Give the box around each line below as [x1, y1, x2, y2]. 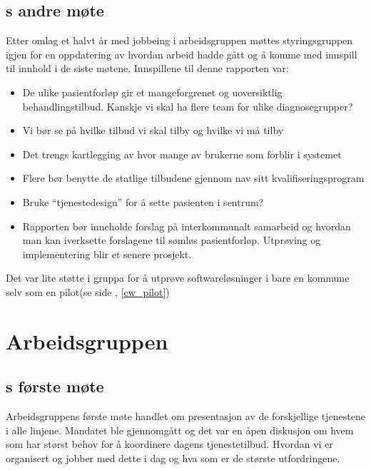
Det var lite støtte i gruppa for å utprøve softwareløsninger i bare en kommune [6, 270, 350, 285]
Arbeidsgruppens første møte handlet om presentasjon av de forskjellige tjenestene [6, 409, 365, 424]
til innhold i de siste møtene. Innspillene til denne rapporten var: [6, 61, 289, 76]
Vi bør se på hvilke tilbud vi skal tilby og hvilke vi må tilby [22, 123, 284, 138]
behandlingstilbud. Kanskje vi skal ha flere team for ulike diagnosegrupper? [22, 98, 353, 113]
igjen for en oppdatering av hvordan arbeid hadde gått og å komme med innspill [6, 46, 357, 61]
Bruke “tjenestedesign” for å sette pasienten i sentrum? [22, 194, 264, 209]
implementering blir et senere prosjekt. [22, 246, 192, 261]
